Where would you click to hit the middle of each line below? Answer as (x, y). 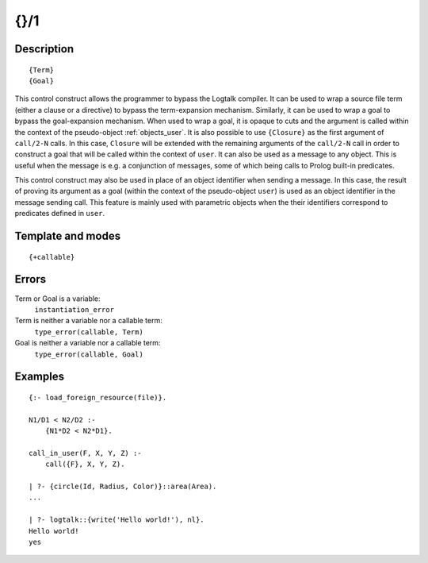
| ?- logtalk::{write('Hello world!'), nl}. (117, 520)
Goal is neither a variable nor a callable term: (88, 343)
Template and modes (68, 236)
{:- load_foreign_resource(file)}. (98, 397)
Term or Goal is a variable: (57, 299)
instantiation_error (75, 309)
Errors (31, 279)
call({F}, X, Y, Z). (85, 464)
